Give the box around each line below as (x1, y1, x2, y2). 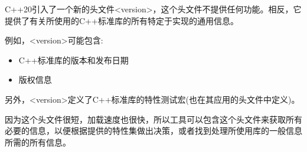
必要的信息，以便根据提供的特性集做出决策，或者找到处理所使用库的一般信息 (5, 124, 302, 137)
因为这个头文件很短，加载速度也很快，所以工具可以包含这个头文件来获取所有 (5, 113, 302, 125)
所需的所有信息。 (5, 136, 71, 148)
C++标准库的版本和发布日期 (18, 53, 129, 66)
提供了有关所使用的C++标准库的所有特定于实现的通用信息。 (5, 14, 239, 26)
